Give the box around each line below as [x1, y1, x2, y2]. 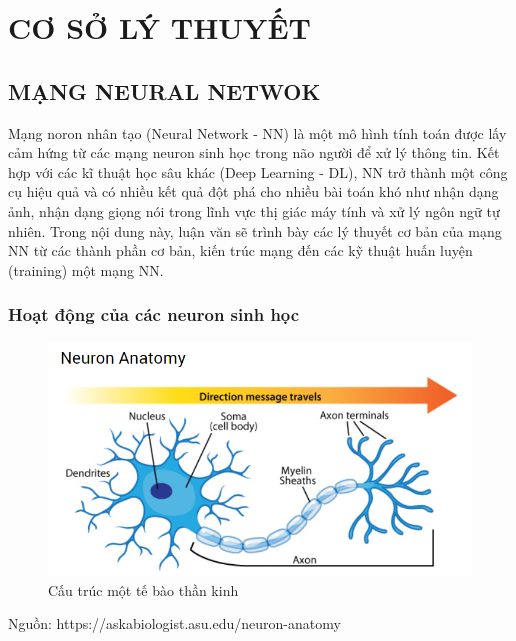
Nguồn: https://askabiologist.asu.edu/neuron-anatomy [8, 613, 341, 634]
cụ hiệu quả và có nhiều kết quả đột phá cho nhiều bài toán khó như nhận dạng [8, 181, 499, 202]
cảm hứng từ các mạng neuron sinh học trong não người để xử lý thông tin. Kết [8, 142, 500, 163]
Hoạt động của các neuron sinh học [8, 302, 300, 327]
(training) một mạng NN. [8, 259, 164, 280]
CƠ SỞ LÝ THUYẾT [8, 7, 312, 48]
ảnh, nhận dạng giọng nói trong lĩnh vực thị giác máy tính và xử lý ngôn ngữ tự [8, 200, 500, 221]
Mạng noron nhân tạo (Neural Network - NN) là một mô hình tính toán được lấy [8, 122, 507, 143]
